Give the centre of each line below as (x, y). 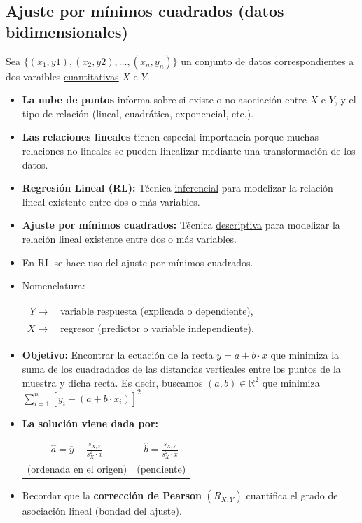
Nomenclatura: (54, 286)
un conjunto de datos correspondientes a (267, 60)
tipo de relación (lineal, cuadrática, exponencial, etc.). (138, 113)
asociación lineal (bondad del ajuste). (102, 511)
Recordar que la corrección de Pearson (112, 495)
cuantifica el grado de (292, 495)
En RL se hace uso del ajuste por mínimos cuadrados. (138, 262)
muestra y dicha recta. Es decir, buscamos (112, 382)
